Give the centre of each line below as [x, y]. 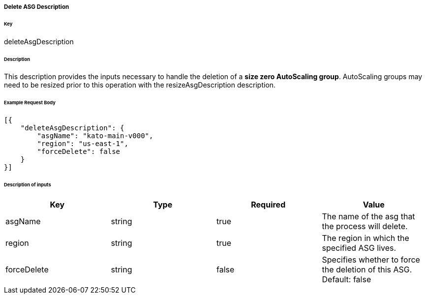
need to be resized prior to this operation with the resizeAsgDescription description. [140, 85]
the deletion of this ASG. [367, 269]
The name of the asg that [368, 216]
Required [268, 204]
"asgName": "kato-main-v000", [95, 136]
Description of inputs [28, 184]
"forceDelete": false [79, 152]
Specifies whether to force [371, 259]
